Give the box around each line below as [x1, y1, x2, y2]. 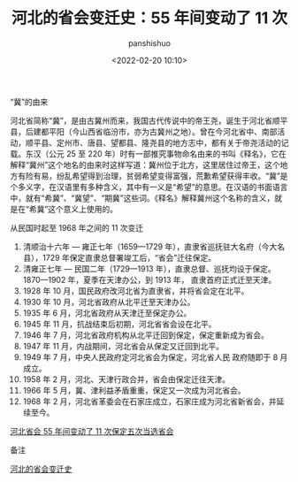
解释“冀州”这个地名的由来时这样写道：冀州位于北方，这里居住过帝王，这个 [10, 159, 281, 170]
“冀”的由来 [10, 96, 49, 107]
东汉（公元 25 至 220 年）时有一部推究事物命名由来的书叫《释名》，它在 [25, 148, 287, 159]
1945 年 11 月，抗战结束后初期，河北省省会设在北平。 [22, 318, 217, 329]
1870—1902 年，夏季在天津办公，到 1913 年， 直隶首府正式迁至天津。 [22, 274, 277, 285]
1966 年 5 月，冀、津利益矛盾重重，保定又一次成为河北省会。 [22, 385, 246, 395]
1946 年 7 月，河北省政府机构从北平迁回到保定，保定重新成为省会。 [22, 329, 269, 340]
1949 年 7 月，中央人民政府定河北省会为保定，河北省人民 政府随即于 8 [22, 351, 279, 363]
